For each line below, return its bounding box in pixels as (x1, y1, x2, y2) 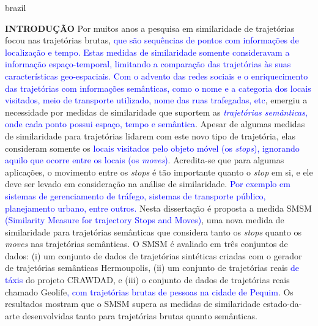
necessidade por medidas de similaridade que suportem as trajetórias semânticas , (5, 105, 308, 118)
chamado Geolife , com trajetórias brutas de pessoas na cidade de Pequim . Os (5, 285, 294, 298)
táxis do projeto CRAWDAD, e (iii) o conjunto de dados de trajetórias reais (5, 273, 290, 286)
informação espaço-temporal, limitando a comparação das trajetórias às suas (5, 57, 291, 70)
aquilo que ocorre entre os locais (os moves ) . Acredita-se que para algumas (5, 154, 284, 166)
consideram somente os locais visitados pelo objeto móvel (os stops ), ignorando (5, 141, 300, 154)
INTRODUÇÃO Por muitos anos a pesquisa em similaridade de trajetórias (5, 21, 295, 34)
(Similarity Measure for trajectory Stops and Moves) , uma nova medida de (5, 213, 284, 226)
